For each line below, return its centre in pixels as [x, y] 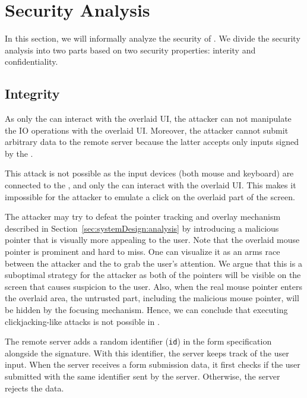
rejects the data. [34, 388]
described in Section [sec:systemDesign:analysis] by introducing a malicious [142, 228]
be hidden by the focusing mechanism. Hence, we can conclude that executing [146, 310]
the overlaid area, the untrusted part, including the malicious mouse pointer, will [152, 298]
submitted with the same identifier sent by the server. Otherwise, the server [143, 376]
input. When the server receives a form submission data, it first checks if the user [153, 364]
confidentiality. [31, 61]
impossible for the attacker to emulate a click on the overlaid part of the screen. [150, 196]
